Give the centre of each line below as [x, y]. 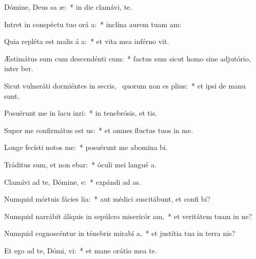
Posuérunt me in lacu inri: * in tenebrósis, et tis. [81, 113]
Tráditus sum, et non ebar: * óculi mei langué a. [80, 164]
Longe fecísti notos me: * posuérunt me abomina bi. [86, 147]
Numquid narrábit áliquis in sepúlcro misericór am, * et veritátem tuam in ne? [128, 216]
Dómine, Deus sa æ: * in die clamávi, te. [68, 7]
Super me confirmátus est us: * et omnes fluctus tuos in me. [99, 130]
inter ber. [19, 68]
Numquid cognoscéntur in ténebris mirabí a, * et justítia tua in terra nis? [120, 233]
